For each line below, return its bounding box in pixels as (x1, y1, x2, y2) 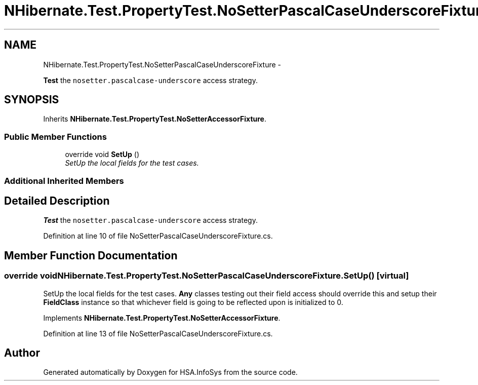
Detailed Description (4, 194, 110, 207)
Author (4, 346, 40, 360)
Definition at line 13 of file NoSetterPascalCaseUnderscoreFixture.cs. (43, 329, 273, 338)
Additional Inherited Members (4, 175, 124, 186)
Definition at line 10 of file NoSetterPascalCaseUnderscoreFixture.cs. (43, 232, 273, 241)
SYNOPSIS (4, 93, 59, 106)
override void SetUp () (65, 150, 139, 159)
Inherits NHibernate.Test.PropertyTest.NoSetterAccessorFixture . (43, 114, 266, 124)
